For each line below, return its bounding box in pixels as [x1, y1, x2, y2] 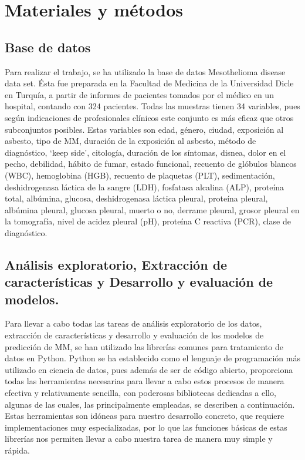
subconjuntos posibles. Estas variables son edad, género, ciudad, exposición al [5, 123, 284, 135]
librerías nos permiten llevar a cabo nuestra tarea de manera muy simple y [5, 432, 273, 445]
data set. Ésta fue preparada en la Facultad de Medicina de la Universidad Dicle [5, 77, 294, 89]
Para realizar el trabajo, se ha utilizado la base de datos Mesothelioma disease [5, 65, 286, 78]
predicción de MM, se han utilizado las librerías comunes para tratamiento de [5, 340, 283, 352]
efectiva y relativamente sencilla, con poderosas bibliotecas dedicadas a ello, [5, 387, 276, 399]
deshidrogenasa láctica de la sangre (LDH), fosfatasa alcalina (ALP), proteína [5, 180, 284, 193]
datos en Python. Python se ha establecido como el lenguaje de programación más [5, 352, 300, 364]
